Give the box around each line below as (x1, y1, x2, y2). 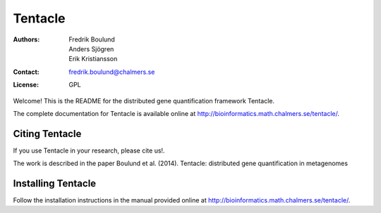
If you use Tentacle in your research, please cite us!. (13, 146, 165, 155)
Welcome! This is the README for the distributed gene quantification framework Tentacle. (13, 96, 275, 105)
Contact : (13, 67, 40, 76)
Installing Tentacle (13, 178, 97, 189)
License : (13, 81, 39, 89)
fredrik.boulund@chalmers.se (68, 67, 155, 76)
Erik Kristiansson (68, 55, 118, 63)
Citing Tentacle (13, 127, 82, 140)
